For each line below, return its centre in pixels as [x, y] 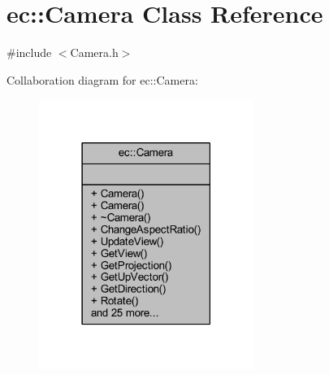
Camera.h [94, 52]
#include [29, 52]
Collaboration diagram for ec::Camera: [102, 79]
